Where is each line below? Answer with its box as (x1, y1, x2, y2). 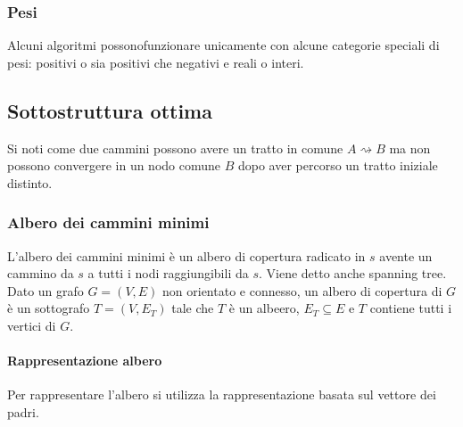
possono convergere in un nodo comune (7, 156, 221, 175)
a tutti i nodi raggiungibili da (87, 264, 249, 283)
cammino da (7, 264, 74, 283)
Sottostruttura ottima (7, 96, 212, 124)
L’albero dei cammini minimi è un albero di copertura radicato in (7, 246, 366, 265)
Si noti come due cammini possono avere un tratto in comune (7, 138, 343, 157)
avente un (379, 246, 433, 265)
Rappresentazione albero (7, 351, 162, 370)
